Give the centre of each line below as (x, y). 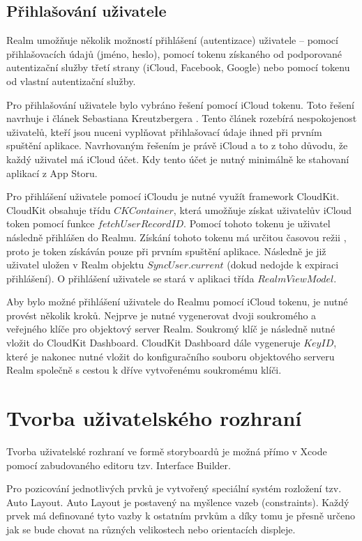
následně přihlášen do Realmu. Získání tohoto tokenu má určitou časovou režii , (176, 237)
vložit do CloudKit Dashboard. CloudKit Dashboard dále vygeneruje (153, 343)
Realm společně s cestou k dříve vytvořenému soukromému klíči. (144, 370)
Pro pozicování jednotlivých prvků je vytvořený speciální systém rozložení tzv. (174, 488)
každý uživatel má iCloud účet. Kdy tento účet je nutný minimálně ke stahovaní (178, 159)
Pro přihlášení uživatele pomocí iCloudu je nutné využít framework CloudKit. (173, 196)
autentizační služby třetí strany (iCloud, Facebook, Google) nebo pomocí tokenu (178, 67)
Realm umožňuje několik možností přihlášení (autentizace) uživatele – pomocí (172, 40)
